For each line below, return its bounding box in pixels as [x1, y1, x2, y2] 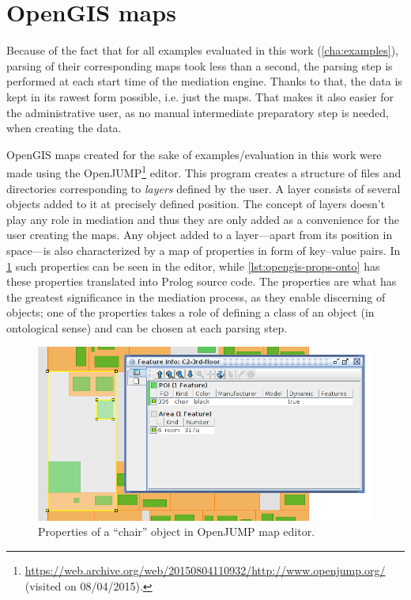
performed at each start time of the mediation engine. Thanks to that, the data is [6, 73, 402, 89]
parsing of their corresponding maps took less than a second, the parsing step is [6, 57, 393, 74]
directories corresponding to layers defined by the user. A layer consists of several [6, 180, 401, 196]
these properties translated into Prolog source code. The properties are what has [6, 273, 397, 290]
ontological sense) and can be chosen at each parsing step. [6, 319, 288, 336]
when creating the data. [6, 120, 122, 136]
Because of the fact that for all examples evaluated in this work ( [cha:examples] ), [6, 42, 399, 59]
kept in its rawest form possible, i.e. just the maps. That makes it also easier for [6, 88, 394, 104]
